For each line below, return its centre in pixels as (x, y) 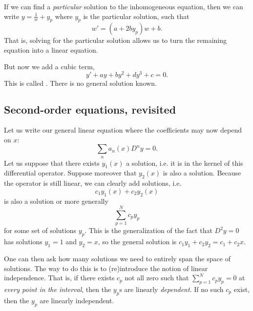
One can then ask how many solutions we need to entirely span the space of (117, 258)
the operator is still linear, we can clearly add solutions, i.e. (93, 183)
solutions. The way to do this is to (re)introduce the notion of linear (106, 268)
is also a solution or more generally (56, 201)
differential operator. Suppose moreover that (70, 173)
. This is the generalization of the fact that (148, 230)
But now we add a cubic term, (49, 66)
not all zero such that (157, 278)
